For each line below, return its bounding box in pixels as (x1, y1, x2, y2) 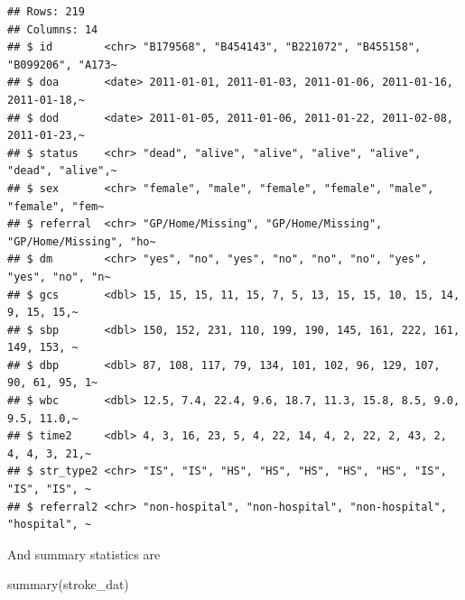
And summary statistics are (7, 544, 161, 563)
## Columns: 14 (7, 23, 98, 36)
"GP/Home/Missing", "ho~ (7, 235, 156, 248)
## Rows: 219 (7, 5, 85, 18)
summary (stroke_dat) (7, 575, 129, 594)
